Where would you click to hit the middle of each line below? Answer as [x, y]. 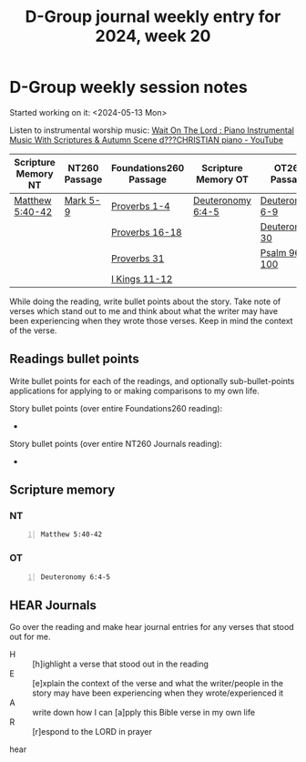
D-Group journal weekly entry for [153, 17]
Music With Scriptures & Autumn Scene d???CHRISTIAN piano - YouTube [147, 139]
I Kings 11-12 [142, 279]
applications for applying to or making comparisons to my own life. [134, 391]
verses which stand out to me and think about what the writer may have [144, 310]
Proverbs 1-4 [140, 206]
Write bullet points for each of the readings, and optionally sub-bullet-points [152, 381]
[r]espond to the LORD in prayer [92, 732]
